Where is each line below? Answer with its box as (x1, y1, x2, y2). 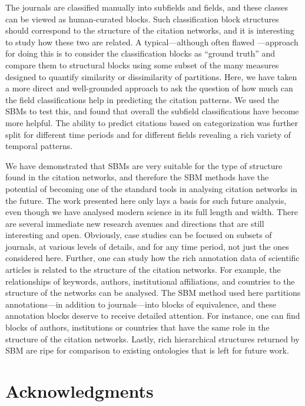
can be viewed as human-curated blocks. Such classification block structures (5, 12, 279, 25)
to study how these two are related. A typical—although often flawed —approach (5, 35, 299, 48)
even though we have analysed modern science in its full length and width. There (5, 206, 298, 218)
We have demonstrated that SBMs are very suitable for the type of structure (5, 159, 283, 171)
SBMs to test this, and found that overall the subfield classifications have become (5, 105, 299, 117)
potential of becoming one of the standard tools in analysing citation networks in (5, 182, 297, 194)
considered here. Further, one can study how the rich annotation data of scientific (5, 252, 300, 264)
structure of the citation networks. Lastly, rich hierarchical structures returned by (5, 332, 300, 345)
